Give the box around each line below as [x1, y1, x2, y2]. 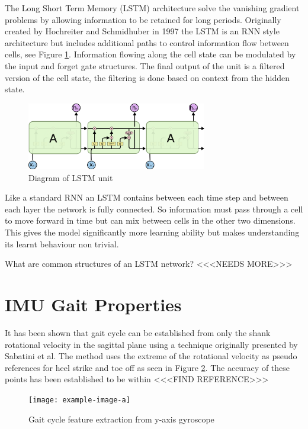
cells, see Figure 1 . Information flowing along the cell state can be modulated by [5, 48, 296, 60]
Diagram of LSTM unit [28, 171, 113, 183]
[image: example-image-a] [28, 395, 130, 404]
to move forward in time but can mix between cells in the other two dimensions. [5, 214, 296, 227]
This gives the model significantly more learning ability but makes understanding [5, 226, 300, 238]
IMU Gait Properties [5, 292, 182, 316]
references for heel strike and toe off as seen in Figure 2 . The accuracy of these [5, 361, 290, 373]
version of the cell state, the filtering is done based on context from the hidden [5, 71, 290, 83]
